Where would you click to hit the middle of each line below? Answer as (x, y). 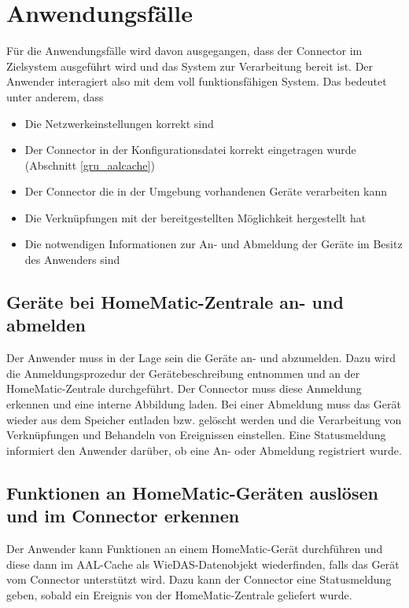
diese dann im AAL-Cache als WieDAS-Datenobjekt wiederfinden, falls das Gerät (203, 564)
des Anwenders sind (72, 260)
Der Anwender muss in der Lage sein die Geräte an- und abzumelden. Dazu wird (201, 358)
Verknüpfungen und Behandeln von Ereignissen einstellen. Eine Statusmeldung (196, 435)
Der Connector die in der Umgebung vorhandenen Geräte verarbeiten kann (206, 191)
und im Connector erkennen (123, 516)
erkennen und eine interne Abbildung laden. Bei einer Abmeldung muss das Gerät (204, 404)
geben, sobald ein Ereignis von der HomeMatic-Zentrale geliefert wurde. (179, 594)
